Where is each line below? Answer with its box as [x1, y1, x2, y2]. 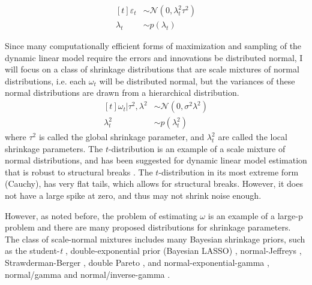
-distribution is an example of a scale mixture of [108, 142, 286, 154]
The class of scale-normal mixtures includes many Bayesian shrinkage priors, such [5, 232, 305, 245]
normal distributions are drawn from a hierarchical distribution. [5, 86, 239, 99]
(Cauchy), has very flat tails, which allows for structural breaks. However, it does [5, 177, 303, 190]
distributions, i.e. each [5, 74, 86, 87]
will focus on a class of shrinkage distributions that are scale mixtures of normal [5, 63, 299, 75]
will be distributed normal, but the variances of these [99, 74, 295, 87]
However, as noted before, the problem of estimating [5, 209, 197, 222]
